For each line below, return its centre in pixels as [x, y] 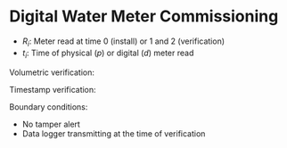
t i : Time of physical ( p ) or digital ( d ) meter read [108, 53]
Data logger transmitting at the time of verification [114, 133]
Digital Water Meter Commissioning [144, 16]
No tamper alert [51, 124]
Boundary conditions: [49, 107]
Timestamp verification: [53, 89]
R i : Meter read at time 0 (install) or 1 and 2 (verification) [123, 42]
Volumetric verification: [52, 72]
